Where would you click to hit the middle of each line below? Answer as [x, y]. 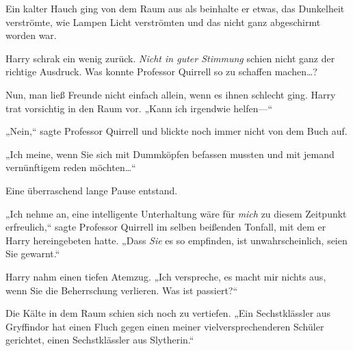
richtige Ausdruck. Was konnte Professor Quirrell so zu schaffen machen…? [161, 71]
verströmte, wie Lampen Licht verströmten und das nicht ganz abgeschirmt [163, 22]
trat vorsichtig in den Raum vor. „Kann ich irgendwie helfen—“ [139, 108]
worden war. [31, 35]
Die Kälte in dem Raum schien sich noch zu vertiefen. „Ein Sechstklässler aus [168, 313]
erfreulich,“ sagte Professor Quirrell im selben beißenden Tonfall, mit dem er [166, 227]
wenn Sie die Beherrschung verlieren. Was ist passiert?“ [122, 290]
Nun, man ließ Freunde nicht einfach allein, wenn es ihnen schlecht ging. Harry [171, 94]
